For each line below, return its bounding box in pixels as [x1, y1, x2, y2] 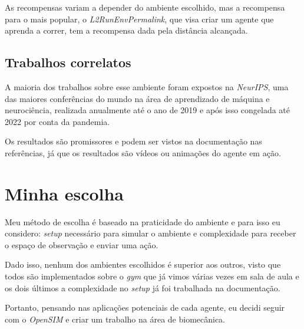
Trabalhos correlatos [5, 53, 131, 71]
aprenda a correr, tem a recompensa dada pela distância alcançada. [5, 24, 248, 37]
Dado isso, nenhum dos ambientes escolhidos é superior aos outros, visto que [5, 258, 281, 271]
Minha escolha [5, 181, 124, 205]
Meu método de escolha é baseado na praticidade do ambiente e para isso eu [5, 215, 280, 228]
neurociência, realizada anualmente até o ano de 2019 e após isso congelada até [5, 104, 290, 116]
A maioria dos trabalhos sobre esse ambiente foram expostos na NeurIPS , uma [5, 80, 289, 93]
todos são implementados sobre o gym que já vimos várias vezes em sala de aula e [5, 270, 299, 282]
